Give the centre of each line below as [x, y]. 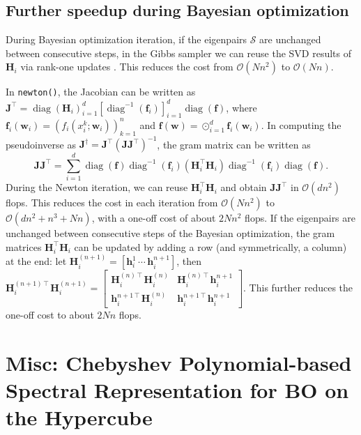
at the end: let [36, 261]
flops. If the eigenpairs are [300, 218]
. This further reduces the [298, 288]
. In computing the [301, 124]
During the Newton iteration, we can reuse [97, 187]
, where [241, 107]
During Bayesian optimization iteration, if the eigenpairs [126, 39]
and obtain [244, 187]
